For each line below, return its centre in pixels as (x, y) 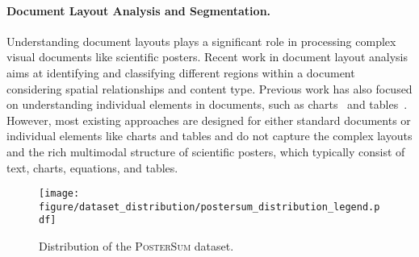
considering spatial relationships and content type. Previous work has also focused (209, 88)
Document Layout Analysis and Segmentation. (139, 10)
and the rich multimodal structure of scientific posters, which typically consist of (206, 151)
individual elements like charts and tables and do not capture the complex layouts (209, 136)
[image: (59, 194)
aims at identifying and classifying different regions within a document (181, 72)
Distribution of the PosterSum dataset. (136, 246)
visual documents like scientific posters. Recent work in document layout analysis (207, 57)
